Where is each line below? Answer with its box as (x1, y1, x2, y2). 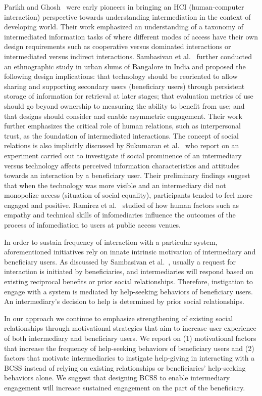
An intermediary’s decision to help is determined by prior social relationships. (4, 296, 244, 306)
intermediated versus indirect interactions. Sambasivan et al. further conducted (4, 51, 252, 61)
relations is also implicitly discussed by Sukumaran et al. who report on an (4, 140, 239, 151)
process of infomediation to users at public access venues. (4, 219, 181, 230)
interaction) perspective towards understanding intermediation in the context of (4, 11, 251, 22)
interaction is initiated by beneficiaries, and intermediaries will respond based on (4, 266, 253, 277)
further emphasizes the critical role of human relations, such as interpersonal (4, 120, 241, 131)
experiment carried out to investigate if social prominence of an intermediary (4, 150, 242, 160)
